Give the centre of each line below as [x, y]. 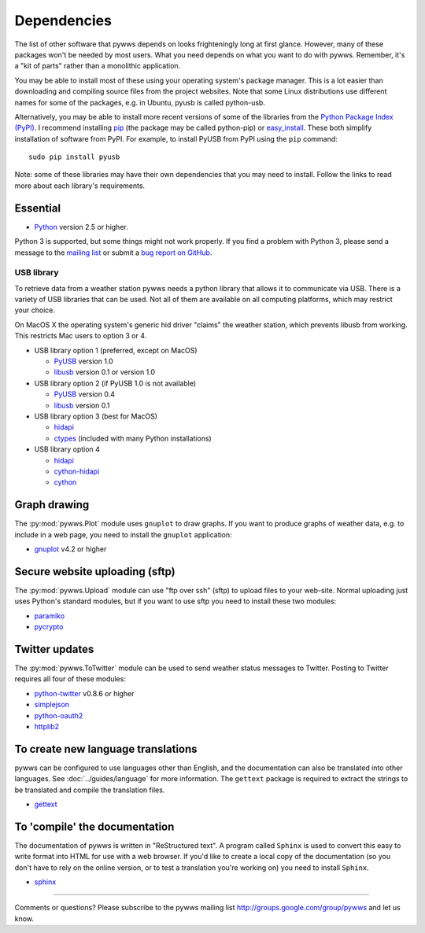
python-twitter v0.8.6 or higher [84, 693]
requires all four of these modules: [70, 679]
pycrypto [49, 627]
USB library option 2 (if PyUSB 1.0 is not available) [115, 383]
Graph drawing [52, 505]
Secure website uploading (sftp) [95, 572]
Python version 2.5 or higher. [81, 227]
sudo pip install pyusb [74, 157]
